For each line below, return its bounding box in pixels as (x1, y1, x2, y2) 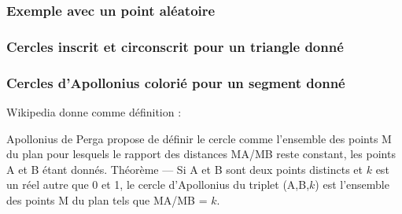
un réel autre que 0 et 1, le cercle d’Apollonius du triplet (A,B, (6, 176, 310, 193)
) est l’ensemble (315, 176, 389, 193)
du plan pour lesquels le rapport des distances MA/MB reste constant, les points (6, 146, 396, 162)
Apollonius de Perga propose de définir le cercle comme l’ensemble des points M (6, 130, 392, 146)
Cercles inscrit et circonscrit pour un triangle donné (6, 36, 344, 56)
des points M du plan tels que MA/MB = (6, 191, 208, 208)
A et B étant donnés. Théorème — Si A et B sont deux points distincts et (6, 160, 363, 177)
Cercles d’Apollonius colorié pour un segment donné (6, 72, 345, 92)
